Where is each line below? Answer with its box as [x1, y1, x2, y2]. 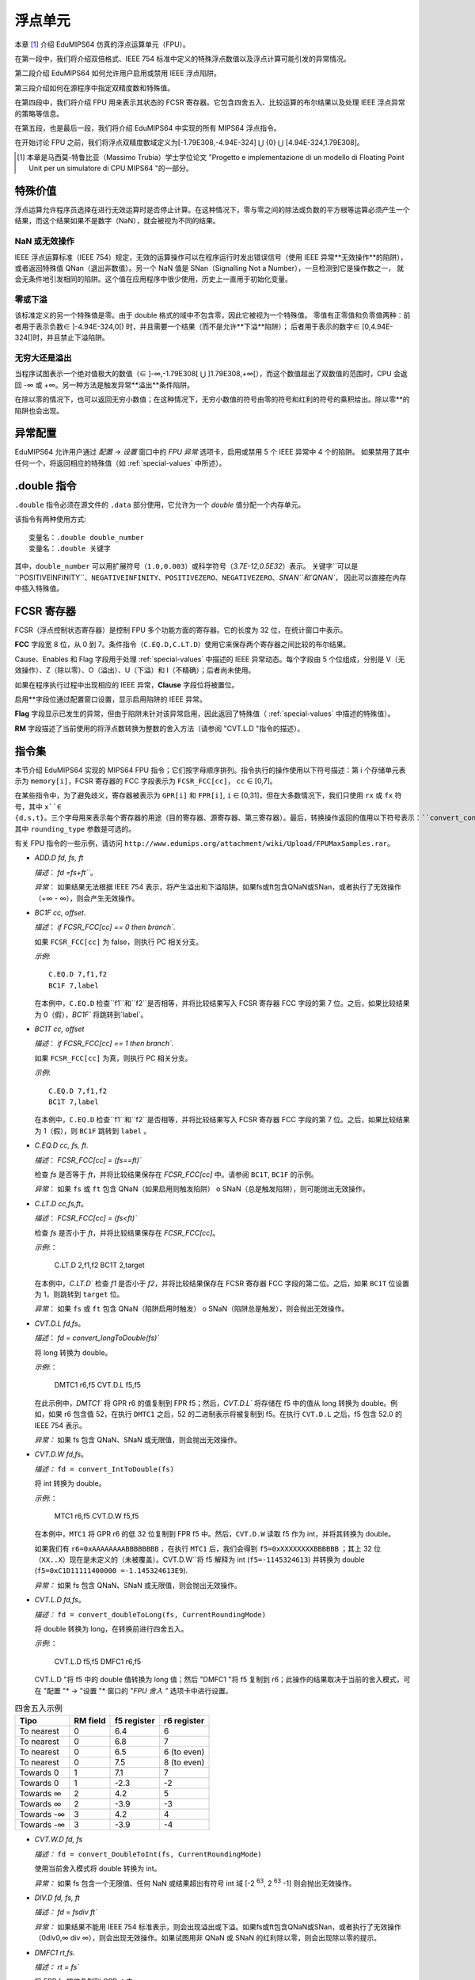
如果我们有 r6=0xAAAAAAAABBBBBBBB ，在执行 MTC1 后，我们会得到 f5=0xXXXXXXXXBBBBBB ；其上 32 [34, 1544, 372, 1553]
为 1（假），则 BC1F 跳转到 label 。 [34, 1125, 151, 1136]
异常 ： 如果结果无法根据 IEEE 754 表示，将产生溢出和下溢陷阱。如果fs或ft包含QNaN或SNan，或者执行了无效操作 [34, 882, 401, 892]
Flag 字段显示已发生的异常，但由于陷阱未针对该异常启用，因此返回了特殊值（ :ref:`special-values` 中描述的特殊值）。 [14, 709, 395, 718]
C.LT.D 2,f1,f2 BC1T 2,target [54, 1260, 146, 1270]
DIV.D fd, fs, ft [34, 1893, 81, 1902]
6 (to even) [163, 1746, 205, 1757]
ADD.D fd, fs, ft [34, 853, 84, 862]
